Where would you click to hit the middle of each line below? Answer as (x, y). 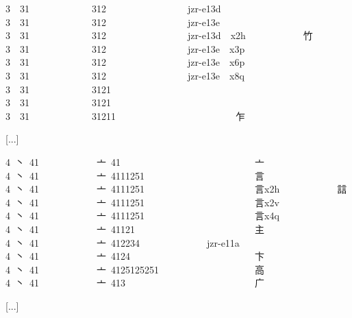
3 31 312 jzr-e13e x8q (125, 75)
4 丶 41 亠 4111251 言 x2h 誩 (176, 189)
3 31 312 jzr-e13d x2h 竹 (159, 35)
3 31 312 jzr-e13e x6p (125, 62)
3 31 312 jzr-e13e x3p (125, 48)
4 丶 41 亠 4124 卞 (135, 256)
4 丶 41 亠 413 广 (135, 283)
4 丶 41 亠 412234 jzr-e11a (123, 242)
